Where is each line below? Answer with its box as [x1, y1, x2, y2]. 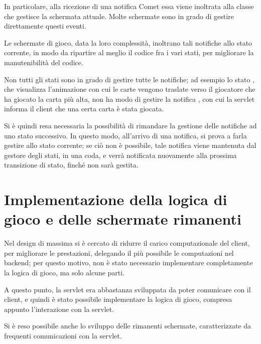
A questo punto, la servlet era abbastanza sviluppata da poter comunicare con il [4, 284, 251, 294]
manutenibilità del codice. [4, 57, 83, 67]
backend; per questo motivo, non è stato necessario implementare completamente [4, 257, 253, 268]
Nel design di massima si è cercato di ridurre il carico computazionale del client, [4, 238, 250, 248]
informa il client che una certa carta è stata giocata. [4, 103, 164, 114]
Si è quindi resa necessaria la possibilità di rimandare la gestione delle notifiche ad [4, 120, 257, 130]
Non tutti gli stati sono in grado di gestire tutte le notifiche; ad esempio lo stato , [4, 74, 255, 84]
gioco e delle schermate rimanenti [4, 209, 241, 229]
